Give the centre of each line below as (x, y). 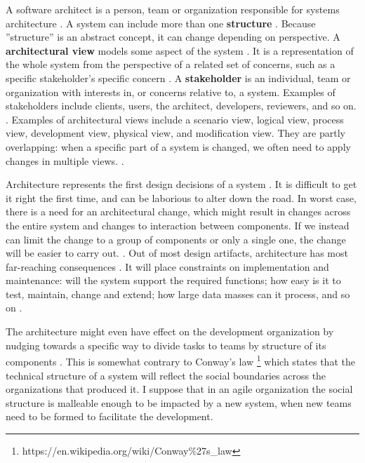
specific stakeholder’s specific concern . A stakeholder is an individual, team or (178, 78)
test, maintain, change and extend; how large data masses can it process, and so (178, 294)
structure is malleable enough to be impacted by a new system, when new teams (179, 402)
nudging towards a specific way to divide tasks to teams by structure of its (166, 345)
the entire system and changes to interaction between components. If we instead (178, 225)
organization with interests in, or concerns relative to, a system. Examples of (171, 92)
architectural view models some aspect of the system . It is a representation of (180, 50)
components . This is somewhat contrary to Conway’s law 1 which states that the (180, 360)
